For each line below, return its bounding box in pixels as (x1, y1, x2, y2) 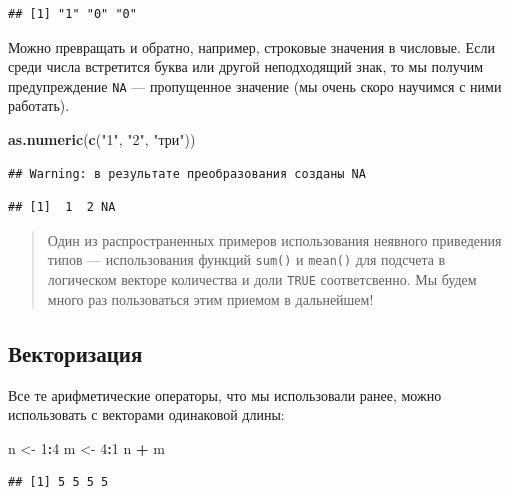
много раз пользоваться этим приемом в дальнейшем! (47, 288, 374, 309)
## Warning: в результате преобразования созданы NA (8, 166, 366, 181)
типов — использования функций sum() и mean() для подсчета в (47, 249, 446, 270)
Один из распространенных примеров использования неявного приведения (47, 229, 502, 250)
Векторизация (8, 337, 143, 368)
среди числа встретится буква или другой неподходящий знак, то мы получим (8, 56, 484, 77)
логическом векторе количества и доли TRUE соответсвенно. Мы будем (47, 269, 477, 290)
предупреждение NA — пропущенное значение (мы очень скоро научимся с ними (8, 75, 502, 96)
